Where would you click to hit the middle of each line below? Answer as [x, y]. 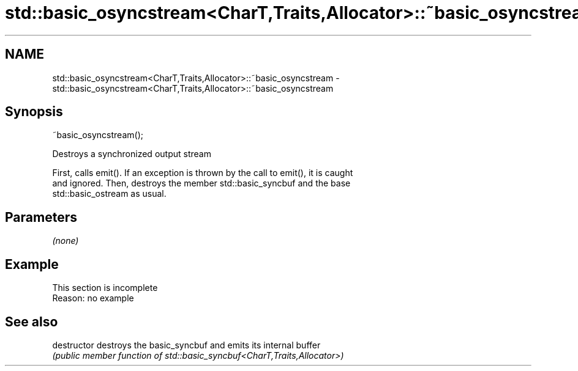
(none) [66, 241]
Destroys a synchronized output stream [132, 154]
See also [32, 321]
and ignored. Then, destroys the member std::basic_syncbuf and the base [201, 183]
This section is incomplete [105, 288]
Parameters [41, 217]
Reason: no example [93, 298]
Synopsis [34, 112]
